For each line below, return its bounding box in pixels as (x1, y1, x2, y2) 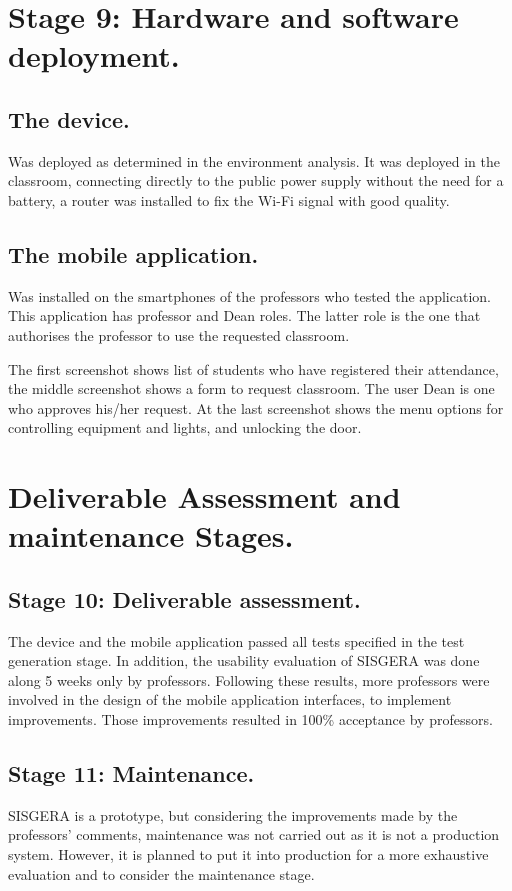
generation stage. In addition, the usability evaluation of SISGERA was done (8, 650, 480, 671)
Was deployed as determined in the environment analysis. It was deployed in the (8, 150, 500, 171)
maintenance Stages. (8, 515, 294, 556)
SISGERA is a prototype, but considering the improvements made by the (8, 804, 458, 825)
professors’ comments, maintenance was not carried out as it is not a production (8, 824, 500, 845)
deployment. (8, 35, 180, 76)
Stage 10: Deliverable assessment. (8, 583, 361, 614)
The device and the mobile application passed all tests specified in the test (8, 630, 465, 651)
